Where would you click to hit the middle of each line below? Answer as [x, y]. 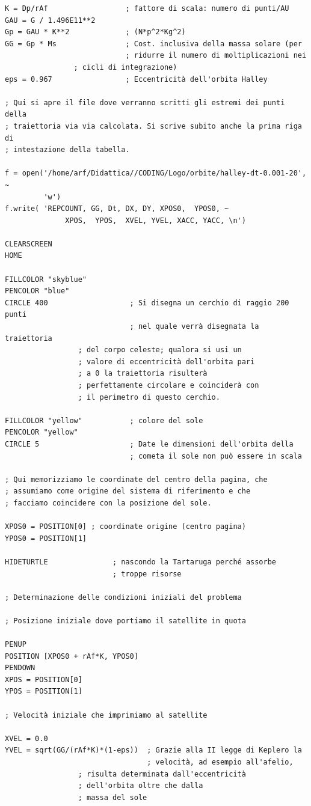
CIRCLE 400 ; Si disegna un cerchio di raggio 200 [147, 303]
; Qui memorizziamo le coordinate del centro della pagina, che [136, 479]
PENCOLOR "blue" [37, 291]
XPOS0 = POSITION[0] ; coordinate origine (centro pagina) [125, 527]
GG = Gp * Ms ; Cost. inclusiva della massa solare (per [153, 44]
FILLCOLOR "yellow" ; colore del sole [104, 420]
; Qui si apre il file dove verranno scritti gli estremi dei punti [145, 102]
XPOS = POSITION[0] [44, 679]
